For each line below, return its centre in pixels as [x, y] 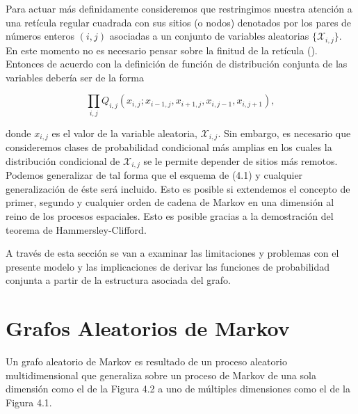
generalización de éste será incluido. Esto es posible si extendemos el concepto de [178, 188]
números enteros [40, 36]
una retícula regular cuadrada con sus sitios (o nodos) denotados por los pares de [179, 22]
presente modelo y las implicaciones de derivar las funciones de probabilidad [168, 266]
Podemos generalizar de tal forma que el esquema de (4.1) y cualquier [154, 175]
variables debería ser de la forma [75, 77]
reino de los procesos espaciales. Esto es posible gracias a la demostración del [170, 216]
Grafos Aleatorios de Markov [148, 328]
